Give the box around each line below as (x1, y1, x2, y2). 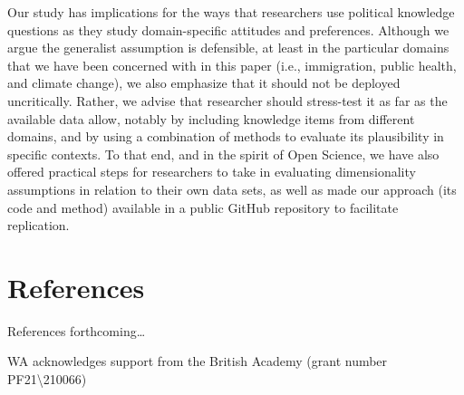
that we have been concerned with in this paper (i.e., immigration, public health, (7, 55, 457, 74)
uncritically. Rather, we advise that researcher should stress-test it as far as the (7, 91, 448, 110)
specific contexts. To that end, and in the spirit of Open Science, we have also (7, 144, 440, 163)
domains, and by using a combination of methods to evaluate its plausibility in (7, 127, 444, 146)
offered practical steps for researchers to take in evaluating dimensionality (7, 162, 416, 181)
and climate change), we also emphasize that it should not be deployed (7, 73, 401, 92)
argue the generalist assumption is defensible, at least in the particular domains (7, 38, 449, 57)
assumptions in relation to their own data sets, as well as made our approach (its (7, 179, 457, 198)
